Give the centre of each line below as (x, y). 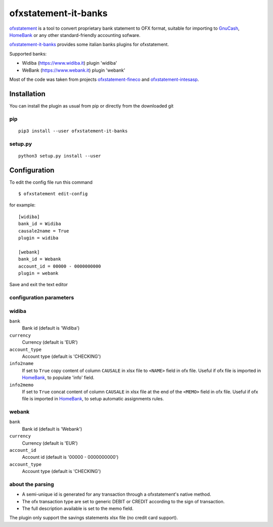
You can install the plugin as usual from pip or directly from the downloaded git (92, 106)
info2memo (21, 385)
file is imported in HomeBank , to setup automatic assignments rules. (93, 399)
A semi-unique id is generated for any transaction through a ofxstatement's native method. (117, 494)
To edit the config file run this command (51, 182)
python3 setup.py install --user (60, 156)
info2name (21, 364)
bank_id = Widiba (40, 224)
